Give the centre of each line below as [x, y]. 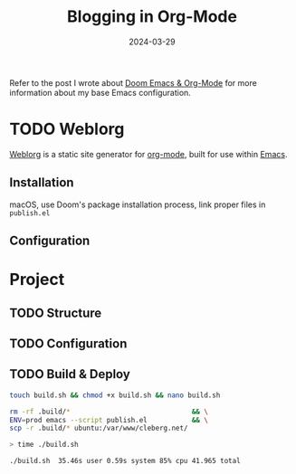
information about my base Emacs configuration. [100, 92]
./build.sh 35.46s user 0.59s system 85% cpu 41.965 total [125, 461]
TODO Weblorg [67, 129]
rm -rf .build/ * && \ [109, 412]
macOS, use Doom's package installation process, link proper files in [138, 204]
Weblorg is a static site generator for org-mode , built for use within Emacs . [148, 154]
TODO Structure [56, 313]
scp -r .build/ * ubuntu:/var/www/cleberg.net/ [99, 428]
